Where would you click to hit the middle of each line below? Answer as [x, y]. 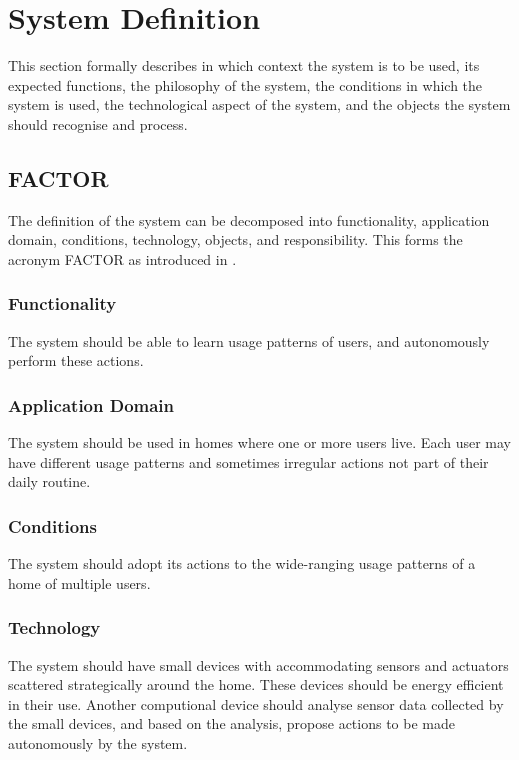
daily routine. [49, 481]
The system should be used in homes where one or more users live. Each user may [259, 442]
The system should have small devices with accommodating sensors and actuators [258, 664]
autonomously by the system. [98, 742]
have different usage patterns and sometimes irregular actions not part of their [248, 461]
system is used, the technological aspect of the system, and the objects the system [259, 104]
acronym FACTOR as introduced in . [122, 258]
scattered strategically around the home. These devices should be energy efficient [256, 684]
